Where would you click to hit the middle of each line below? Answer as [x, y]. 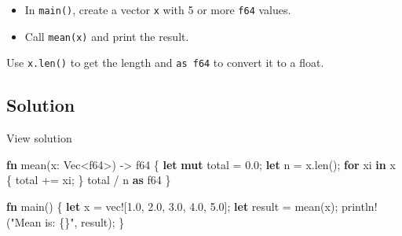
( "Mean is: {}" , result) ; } [66, 221]
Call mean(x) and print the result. [107, 36]
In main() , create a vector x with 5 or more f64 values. [158, 9]
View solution [39, 138]
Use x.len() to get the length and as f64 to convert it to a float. [165, 63]
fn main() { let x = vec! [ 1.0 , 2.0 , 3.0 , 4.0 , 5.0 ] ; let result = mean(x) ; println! [192, 206]
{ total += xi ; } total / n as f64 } [89, 180]
